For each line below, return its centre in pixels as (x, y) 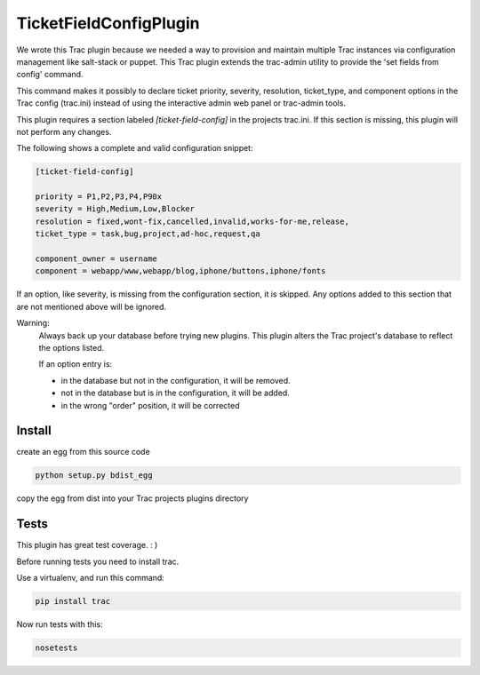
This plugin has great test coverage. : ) (87, 545)
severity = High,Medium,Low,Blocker (115, 209)
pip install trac (73, 601)
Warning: (33, 323)
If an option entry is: (76, 364)
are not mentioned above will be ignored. (92, 306)
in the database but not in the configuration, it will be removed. (176, 380)
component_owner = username (96, 259)
